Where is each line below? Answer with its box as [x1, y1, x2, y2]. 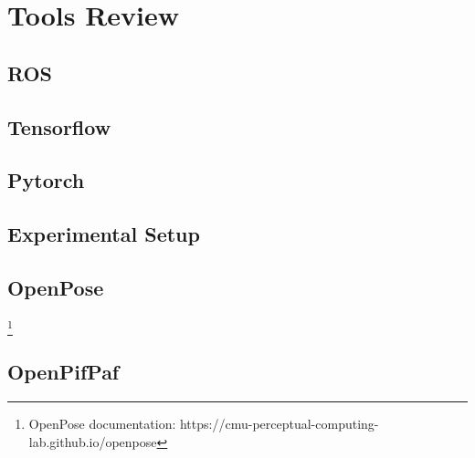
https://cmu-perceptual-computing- [179, 414, 379, 433]
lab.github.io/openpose [28, 432, 157, 451]
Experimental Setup [7, 220, 200, 248]
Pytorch [7, 166, 85, 194]
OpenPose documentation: [28, 414, 176, 433]
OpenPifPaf [7, 358, 120, 386]
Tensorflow [7, 112, 111, 141]
